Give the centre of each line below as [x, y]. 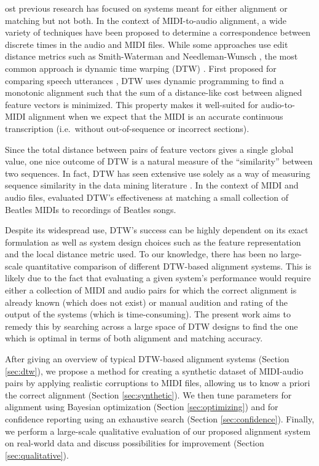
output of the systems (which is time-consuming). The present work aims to [148, 314]
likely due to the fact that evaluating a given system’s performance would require [158, 278]
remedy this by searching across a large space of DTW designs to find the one [152, 326]
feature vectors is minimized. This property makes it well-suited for [132, 104]
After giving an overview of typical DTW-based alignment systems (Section [147, 359]
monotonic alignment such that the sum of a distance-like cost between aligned [154, 92]
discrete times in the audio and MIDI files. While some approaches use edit [147, 44]
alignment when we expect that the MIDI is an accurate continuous [156, 116]
